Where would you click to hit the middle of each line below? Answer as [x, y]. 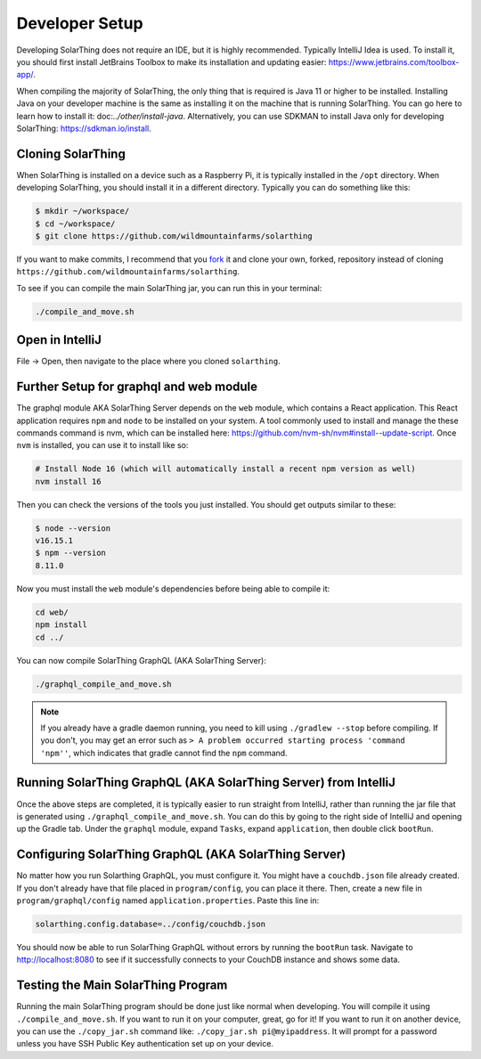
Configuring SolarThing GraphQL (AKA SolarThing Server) [181, 855]
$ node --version [73, 528]
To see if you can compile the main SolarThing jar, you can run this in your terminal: [169, 288]
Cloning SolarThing [71, 154]
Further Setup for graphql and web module [137, 387]
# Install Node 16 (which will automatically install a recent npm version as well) [225, 469]
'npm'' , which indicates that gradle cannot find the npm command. [164, 753]
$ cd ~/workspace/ [75, 224]
